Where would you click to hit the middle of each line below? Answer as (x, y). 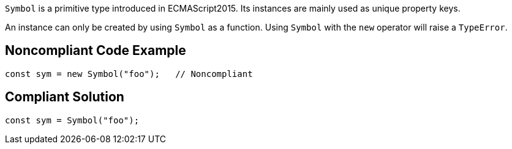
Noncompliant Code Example (96, 51)
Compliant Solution (65, 97)
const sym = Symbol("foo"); (72, 120)
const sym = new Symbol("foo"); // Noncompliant (129, 74)
